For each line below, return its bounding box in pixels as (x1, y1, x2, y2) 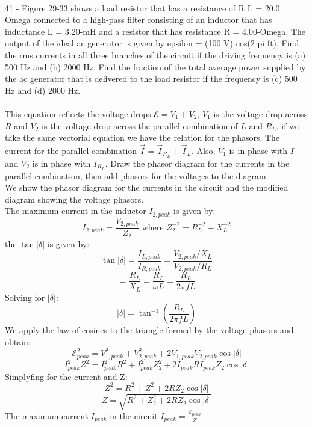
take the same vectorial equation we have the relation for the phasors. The (5, 131, 280, 144)
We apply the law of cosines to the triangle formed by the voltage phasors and (5, 324, 294, 336)
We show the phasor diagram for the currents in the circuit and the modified (5, 181, 289, 194)
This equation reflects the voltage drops (5, 107, 151, 120)
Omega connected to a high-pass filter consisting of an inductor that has (5, 13, 272, 26)
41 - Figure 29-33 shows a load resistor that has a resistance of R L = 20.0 (5, 1, 280, 14)
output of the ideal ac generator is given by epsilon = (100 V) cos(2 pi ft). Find (5, 37, 299, 49)
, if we (276, 119, 299, 132)
